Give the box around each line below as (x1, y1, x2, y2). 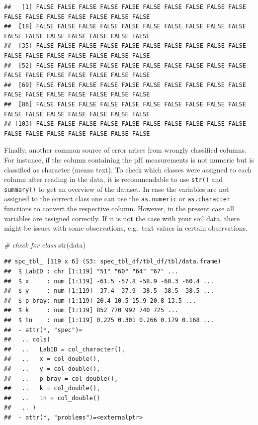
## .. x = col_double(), (4, 355, 100, 363)
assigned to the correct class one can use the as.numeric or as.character (4, 193, 231, 204)
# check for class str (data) (4, 239, 86, 250)
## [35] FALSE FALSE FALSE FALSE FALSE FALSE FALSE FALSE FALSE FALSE (4, 42, 246, 50)
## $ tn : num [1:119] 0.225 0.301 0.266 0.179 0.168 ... (4, 317, 214, 324)
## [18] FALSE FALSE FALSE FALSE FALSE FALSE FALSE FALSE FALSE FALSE (4, 23, 246, 30)
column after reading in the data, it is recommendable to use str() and (4, 174, 223, 184)
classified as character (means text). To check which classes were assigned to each (4, 164, 252, 174)
